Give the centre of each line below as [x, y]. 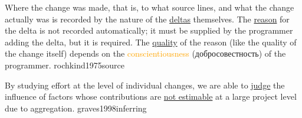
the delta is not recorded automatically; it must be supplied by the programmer [149, 30]
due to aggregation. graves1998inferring [76, 108]
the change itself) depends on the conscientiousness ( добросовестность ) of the [145, 53]
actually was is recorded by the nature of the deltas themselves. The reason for [147, 19]
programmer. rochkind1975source [65, 65]
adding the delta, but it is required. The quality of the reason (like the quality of [151, 42]
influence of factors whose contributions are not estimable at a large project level [151, 96]
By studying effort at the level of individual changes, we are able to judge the [145, 85]
